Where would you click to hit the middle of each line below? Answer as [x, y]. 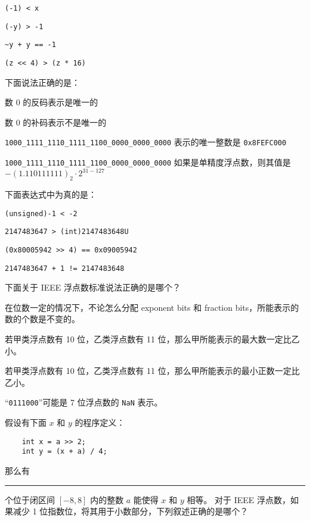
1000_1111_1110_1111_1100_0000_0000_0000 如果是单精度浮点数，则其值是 [148, 162]
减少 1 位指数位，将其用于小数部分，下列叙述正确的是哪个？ [131, 511]
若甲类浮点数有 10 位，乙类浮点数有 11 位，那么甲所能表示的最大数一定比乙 [152, 339]
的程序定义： [100, 422]
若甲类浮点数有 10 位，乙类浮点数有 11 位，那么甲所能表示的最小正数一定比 [152, 371]
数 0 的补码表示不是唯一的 [56, 122]
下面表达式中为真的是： [51, 194]
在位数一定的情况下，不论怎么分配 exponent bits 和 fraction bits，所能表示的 [152, 307]
